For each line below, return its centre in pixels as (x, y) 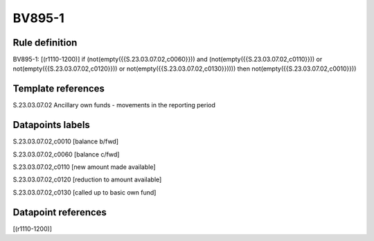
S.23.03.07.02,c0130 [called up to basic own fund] (84, 192)
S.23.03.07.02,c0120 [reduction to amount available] (87, 179)
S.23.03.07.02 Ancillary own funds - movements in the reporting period (114, 105)
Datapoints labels (51, 125)
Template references (59, 89)
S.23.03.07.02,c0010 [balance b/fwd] (66, 141)
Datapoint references (60, 212)
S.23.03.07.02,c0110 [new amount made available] (84, 167)
